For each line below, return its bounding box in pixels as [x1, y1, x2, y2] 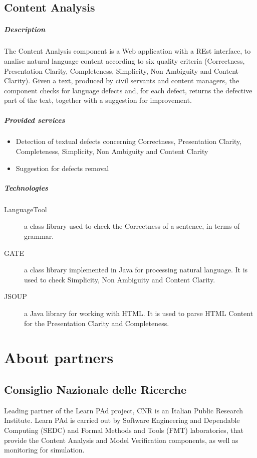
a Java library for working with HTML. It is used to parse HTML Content [24, 308, 253, 318]
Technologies [4, 182, 48, 193]
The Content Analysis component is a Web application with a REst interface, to [4, 46, 251, 56]
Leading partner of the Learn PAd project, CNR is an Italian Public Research [4, 405, 243, 415]
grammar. [24, 231, 54, 241]
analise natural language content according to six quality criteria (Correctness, [4, 55, 245, 66]
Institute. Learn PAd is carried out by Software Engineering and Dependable [4, 415, 240, 425]
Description [4, 24, 46, 35]
